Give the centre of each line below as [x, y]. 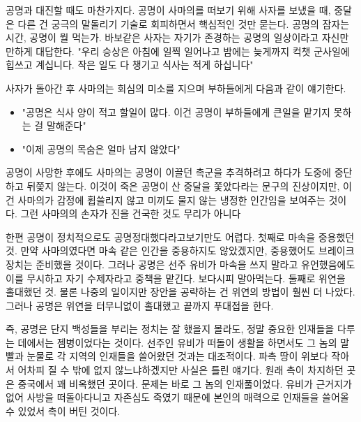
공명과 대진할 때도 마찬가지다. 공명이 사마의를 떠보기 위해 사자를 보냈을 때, [168, 10]
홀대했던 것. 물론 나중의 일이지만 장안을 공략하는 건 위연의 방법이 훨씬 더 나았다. [180, 292]
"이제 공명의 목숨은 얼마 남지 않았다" [101, 148]
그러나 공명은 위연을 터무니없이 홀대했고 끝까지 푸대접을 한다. [140, 305]
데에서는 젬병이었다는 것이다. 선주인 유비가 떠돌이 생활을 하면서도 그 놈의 [177, 342]
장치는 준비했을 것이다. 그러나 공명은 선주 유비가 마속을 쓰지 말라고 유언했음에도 [180, 264]
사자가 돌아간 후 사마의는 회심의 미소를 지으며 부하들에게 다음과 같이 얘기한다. [176, 88]
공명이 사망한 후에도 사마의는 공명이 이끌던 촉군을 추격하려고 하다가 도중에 [168, 172]
